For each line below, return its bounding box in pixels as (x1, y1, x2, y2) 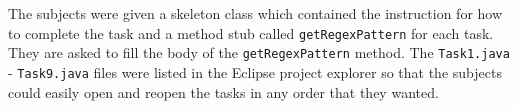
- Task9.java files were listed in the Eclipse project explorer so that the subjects (8, 61, 502, 82)
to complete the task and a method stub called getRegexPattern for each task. (8, 22, 494, 43)
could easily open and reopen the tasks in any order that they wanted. (8, 81, 439, 102)
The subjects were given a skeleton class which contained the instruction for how (8, 3, 503, 23)
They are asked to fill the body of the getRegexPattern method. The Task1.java (8, 42, 510, 63)
